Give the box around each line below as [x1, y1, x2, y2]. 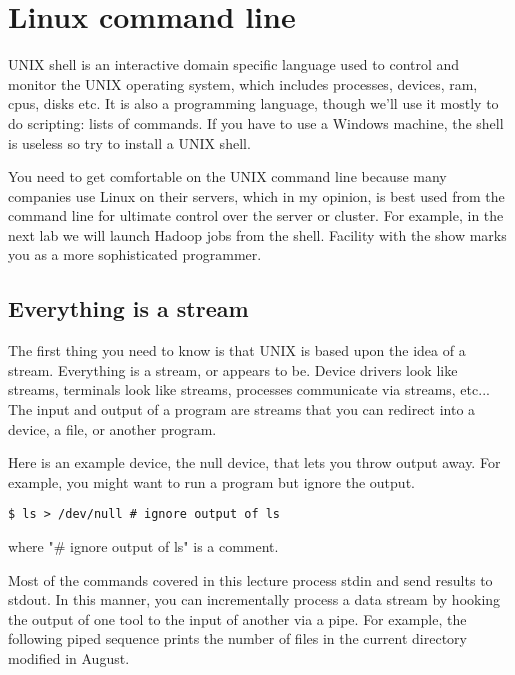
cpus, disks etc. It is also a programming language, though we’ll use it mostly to [8, 93, 499, 114]
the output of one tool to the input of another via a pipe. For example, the [8, 608, 467, 629]
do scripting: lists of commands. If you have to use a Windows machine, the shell [8, 112, 504, 133]
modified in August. [8, 648, 130, 669]
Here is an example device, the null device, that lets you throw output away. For [8, 452, 501, 473]
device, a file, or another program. [8, 418, 217, 439]
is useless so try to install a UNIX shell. [8, 132, 251, 153]
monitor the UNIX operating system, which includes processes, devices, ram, [8, 73, 478, 94]
